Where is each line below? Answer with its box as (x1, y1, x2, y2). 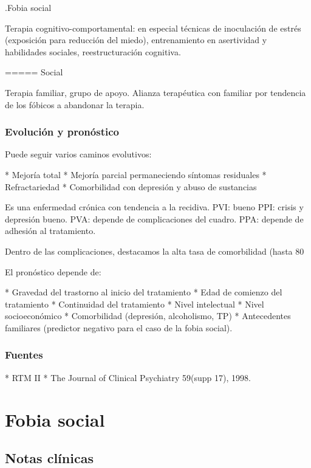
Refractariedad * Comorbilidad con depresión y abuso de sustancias (5, 180, 257, 193)
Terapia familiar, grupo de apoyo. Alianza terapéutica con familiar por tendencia (5, 86, 306, 98)
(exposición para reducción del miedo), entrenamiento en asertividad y (5, 33, 267, 46)
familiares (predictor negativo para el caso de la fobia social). (5, 321, 233, 334)
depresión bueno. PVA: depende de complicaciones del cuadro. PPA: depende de (5, 212, 304, 225)
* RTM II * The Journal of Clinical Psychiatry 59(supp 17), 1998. (5, 371, 251, 384)
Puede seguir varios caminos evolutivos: (5, 148, 152, 160)
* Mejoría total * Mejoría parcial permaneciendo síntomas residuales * (5, 168, 267, 181)
